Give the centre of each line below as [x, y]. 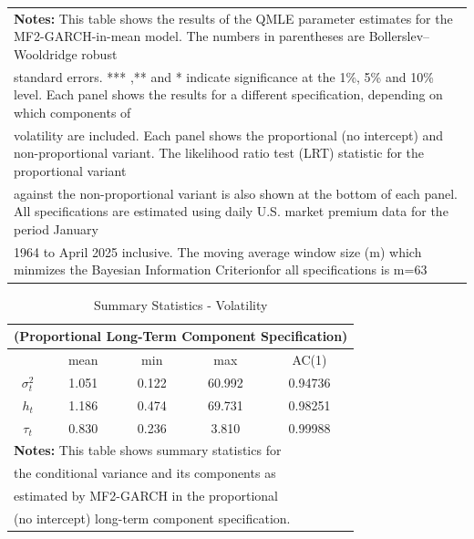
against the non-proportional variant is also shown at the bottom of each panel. [236, 193]
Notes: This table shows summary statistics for [148, 450]
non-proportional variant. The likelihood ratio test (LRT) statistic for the [219, 153]
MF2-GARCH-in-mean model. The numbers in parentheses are [190, 36]
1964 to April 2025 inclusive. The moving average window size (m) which [218, 251]
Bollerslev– [399, 36]
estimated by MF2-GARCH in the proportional [146, 496]
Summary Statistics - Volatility [181, 304]
